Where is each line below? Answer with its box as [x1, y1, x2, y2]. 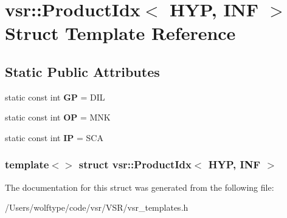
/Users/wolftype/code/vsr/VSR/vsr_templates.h [5, 201, 188, 214]
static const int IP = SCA [5, 131, 103, 144]
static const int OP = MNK [5, 111, 111, 124]
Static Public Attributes [5, 62, 160, 81]
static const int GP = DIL [5, 90, 105, 103]
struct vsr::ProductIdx [78, 157, 192, 172]
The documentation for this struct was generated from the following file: [5, 180, 274, 193]
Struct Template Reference [5, 21, 236, 45]
